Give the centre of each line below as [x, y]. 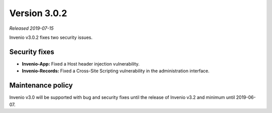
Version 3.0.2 [38, 13]
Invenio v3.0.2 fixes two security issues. [51, 37]
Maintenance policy [41, 86]
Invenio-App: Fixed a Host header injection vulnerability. [81, 64]
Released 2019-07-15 [31, 28]
